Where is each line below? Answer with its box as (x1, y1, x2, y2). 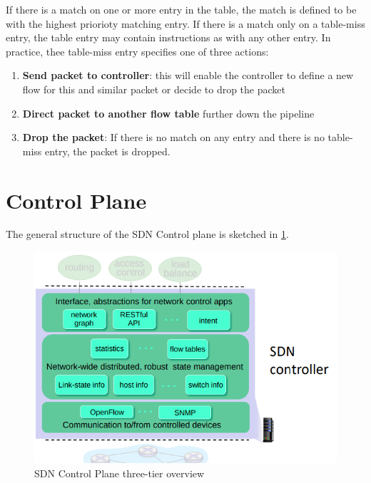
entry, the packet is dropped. (45, 143, 171, 158)
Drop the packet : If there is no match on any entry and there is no (22, 130, 325, 145)
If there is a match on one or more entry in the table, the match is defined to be (6, 2, 357, 16)
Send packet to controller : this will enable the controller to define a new (22, 68, 354, 83)
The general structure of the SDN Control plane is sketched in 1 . (6, 227, 289, 241)
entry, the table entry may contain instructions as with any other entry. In (6, 30, 331, 45)
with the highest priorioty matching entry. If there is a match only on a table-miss (6, 16, 365, 31)
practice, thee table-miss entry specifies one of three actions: (6, 43, 269, 58)
